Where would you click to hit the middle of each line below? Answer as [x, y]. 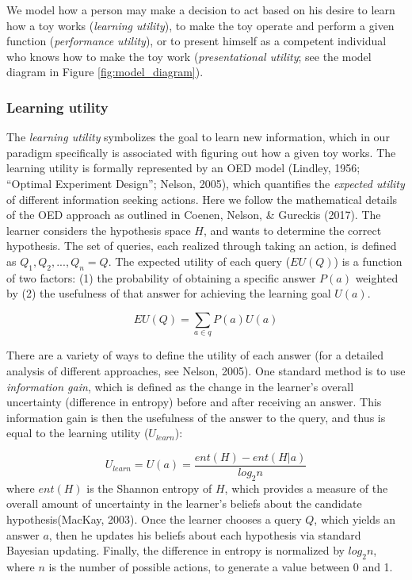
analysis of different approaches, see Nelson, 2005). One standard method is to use [206, 370]
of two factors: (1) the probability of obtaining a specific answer [161, 277]
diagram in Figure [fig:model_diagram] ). [105, 72]
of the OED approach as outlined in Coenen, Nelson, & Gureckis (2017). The [194, 215]
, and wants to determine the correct [292, 230]
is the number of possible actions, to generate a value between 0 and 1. [221, 566]
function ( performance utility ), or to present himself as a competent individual [196, 41]
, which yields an [355, 519]
